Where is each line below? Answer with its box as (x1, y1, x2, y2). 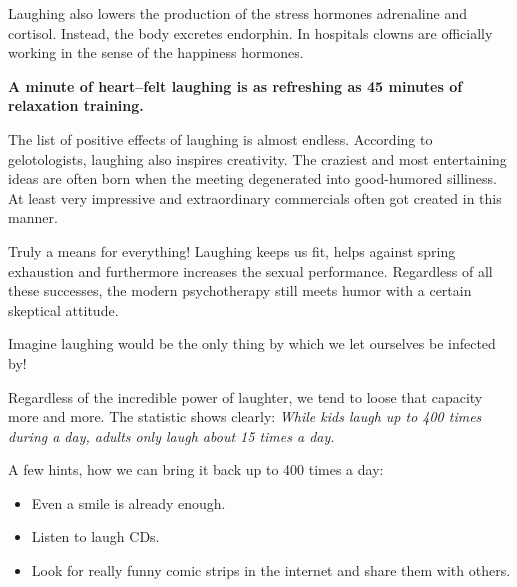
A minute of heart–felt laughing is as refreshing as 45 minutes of (8, 75, 463, 96)
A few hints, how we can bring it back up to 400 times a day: (8, 459, 384, 480)
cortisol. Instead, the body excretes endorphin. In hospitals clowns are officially (8, 22, 493, 43)
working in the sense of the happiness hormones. (8, 42, 304, 63)
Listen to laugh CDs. (31, 526, 160, 547)
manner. (8, 207, 58, 228)
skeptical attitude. (8, 299, 119, 320)
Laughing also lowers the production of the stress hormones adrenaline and (8, 3, 467, 23)
